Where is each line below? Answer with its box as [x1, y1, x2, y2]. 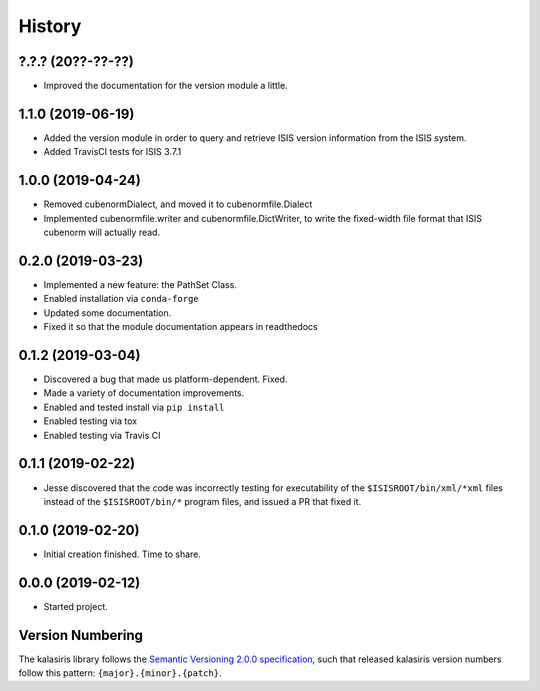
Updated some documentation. [43, 306, 172, 319]
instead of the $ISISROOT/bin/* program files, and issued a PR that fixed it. [43, 495, 362, 507]
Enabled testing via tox [43, 415, 138, 427]
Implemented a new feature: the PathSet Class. [43, 278, 237, 290]
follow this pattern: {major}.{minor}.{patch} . [18, 667, 222, 679]
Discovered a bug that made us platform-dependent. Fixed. [43, 373, 288, 385]
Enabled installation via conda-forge [43, 293, 199, 305]
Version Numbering [18, 626, 144, 644]
